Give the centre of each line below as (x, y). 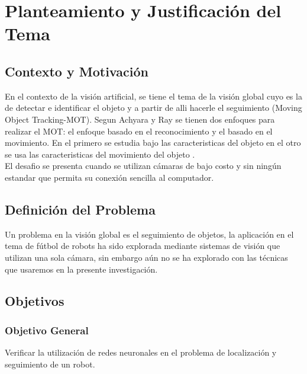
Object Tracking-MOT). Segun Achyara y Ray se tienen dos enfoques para (140, 119)
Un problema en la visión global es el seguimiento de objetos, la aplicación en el (149, 234)
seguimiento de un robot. (50, 364)
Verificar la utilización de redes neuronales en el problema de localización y (141, 352)
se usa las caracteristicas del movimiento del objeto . (100, 154)
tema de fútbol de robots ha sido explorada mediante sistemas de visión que (143, 246)
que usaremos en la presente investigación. (81, 269)
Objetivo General (47, 330)
